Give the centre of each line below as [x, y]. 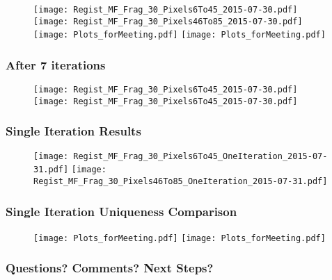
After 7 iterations [56, 64]
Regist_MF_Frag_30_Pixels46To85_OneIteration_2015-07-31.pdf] [181, 182]
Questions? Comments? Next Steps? [110, 268]
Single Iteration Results [73, 131]
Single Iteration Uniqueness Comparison [121, 211]
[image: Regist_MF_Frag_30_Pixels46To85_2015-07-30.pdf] [168, 21]
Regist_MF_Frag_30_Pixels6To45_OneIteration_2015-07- [200, 156]
